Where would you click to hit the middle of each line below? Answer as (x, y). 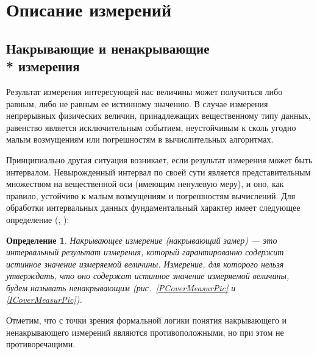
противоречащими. (41, 344)
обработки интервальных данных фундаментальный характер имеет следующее (153, 207)
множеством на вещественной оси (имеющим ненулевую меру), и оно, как (145, 184)
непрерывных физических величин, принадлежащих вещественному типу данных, (158, 115)
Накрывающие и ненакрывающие (108, 48)
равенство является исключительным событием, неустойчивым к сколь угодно (151, 127)
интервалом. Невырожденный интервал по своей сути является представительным (158, 172)
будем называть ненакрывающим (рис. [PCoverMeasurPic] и (121, 287)
